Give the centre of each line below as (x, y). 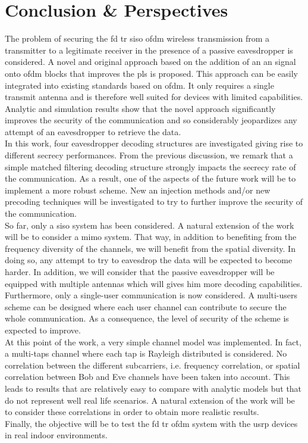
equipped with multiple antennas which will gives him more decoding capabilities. (154, 283)
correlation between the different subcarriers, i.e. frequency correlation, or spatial (153, 365)
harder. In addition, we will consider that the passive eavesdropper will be (140, 272)
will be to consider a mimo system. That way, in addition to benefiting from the (151, 237)
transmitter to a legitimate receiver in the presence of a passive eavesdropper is (149, 50)
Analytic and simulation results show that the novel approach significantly (140, 108)
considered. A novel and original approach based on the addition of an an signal (150, 62)
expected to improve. (43, 330)
